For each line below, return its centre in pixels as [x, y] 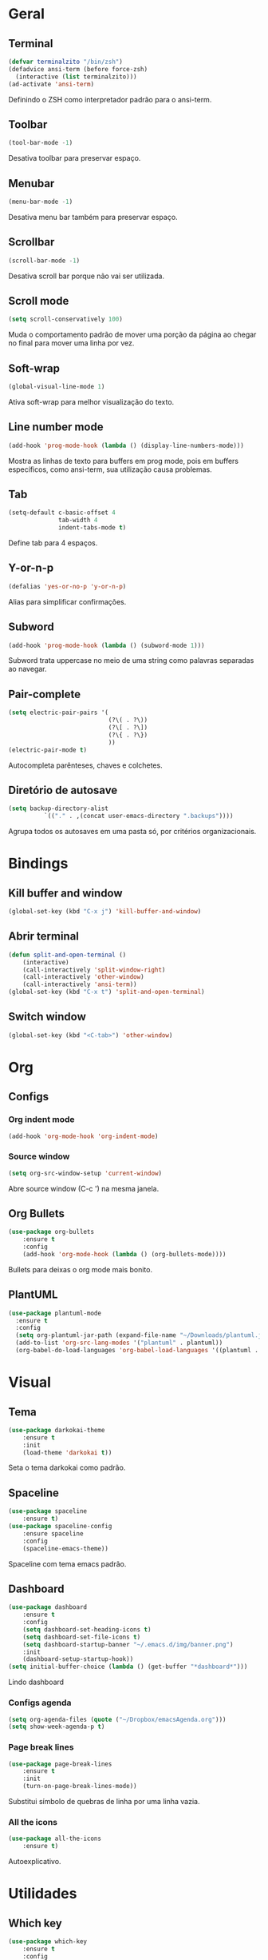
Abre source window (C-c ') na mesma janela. [84, 1188]
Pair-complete [45, 694]
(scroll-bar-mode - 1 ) [44, 261]
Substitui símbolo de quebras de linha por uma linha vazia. [104, 1802]
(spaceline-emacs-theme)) [66, 1548]
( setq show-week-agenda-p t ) [57, 1727]
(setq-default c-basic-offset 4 [62, 513]
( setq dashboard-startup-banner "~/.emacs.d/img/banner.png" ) [128, 1644]
